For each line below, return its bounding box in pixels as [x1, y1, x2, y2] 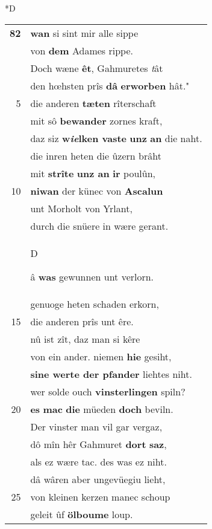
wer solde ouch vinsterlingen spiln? [30, 384, 185, 398]
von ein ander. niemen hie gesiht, [30, 349, 172, 363]
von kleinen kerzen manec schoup [30, 489, 170, 504]
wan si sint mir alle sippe [30, 25, 139, 40]
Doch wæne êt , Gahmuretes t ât [30, 60, 163, 75]
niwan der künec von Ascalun [30, 183, 163, 198]
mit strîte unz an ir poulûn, [30, 166, 155, 180]
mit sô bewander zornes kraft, [30, 113, 163, 128]
